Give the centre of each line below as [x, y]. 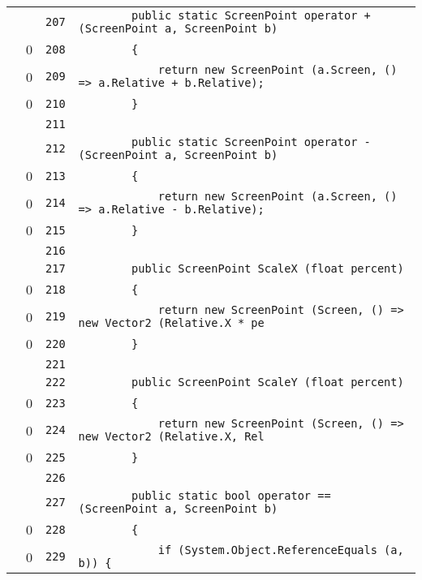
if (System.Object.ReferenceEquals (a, [281, 550]
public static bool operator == [231, 496]
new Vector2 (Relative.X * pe [171, 323]
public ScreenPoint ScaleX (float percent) [268, 269]
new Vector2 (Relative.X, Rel [171, 436]
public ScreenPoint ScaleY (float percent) [268, 382]
